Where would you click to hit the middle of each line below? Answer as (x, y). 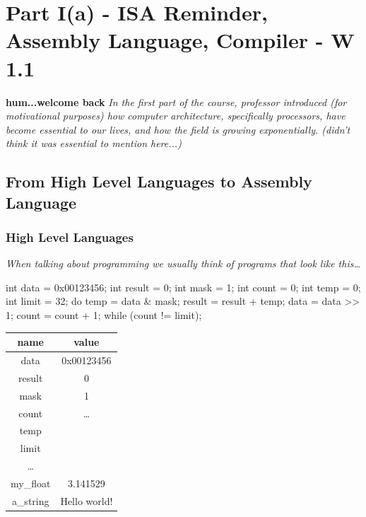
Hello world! (87, 500)
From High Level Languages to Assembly (159, 181)
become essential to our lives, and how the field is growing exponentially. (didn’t (178, 129)
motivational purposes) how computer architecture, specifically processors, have (176, 116)
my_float (31, 483)
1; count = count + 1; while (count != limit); (104, 315)
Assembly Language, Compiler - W (180, 40)
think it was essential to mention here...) (94, 143)
